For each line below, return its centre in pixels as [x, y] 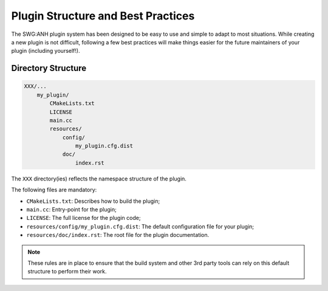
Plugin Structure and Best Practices [103, 16]
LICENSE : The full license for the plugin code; [84, 218]
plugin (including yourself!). [46, 51]
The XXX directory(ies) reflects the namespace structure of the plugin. [99, 179]
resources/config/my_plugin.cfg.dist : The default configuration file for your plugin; [140, 226]
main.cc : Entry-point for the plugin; [71, 209]
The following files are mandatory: [54, 190]
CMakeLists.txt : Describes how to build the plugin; [93, 201]
